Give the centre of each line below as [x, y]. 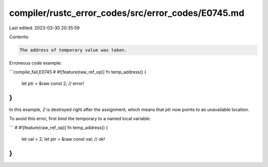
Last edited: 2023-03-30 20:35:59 [44, 28]
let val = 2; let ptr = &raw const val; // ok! [63, 139]
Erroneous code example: [35, 63]
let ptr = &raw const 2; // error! [53, 83]
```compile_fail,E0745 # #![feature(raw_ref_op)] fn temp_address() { [78, 72]
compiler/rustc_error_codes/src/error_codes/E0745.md [127, 13]
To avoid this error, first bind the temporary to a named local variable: [80, 118]
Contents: [19, 37]
